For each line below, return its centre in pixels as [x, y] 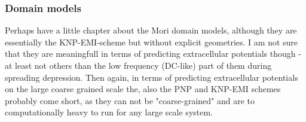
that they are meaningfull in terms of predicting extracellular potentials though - [153, 54]
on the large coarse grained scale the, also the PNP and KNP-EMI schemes [143, 89]
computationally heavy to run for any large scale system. [109, 112]
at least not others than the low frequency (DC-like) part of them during [138, 65]
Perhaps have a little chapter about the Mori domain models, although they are [151, 30]
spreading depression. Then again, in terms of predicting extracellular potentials [152, 77]
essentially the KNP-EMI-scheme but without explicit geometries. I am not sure [152, 42]
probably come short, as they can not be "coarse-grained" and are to [130, 100]
